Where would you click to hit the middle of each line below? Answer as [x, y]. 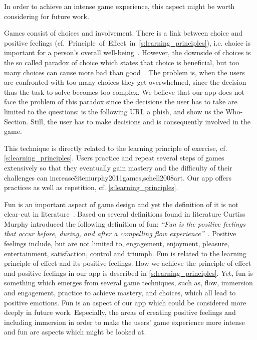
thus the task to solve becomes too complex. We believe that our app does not [124, 92]
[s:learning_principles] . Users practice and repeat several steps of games [114, 158]
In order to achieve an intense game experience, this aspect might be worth [119, 6]
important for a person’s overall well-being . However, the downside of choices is [127, 52]
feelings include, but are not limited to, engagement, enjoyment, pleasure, [117, 243]
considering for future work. [47, 16]
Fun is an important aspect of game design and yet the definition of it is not [121, 204]
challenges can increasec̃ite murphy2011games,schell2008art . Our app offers [118, 177]
